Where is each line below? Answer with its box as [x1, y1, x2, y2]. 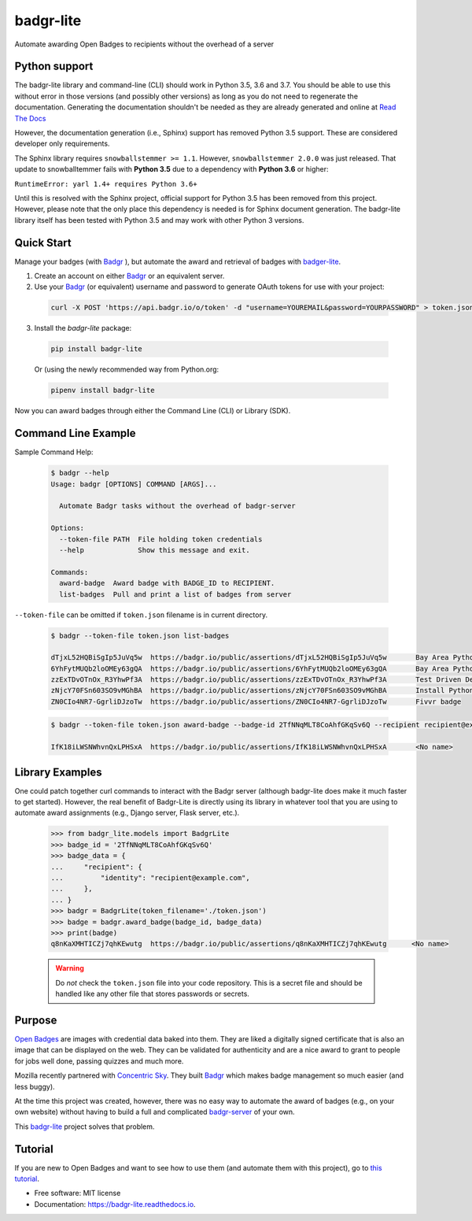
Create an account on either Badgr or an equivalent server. [34, 272, 225, 281]
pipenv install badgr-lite [50, 386, 155, 395]
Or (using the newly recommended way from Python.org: [34, 364, 219, 374]
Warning [55, 964, 84, 973]
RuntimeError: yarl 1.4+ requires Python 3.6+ [14, 179, 197, 188]
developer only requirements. [14, 139, 110, 149]
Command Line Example [14, 427, 137, 440]
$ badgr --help [50, 468, 109, 478]
